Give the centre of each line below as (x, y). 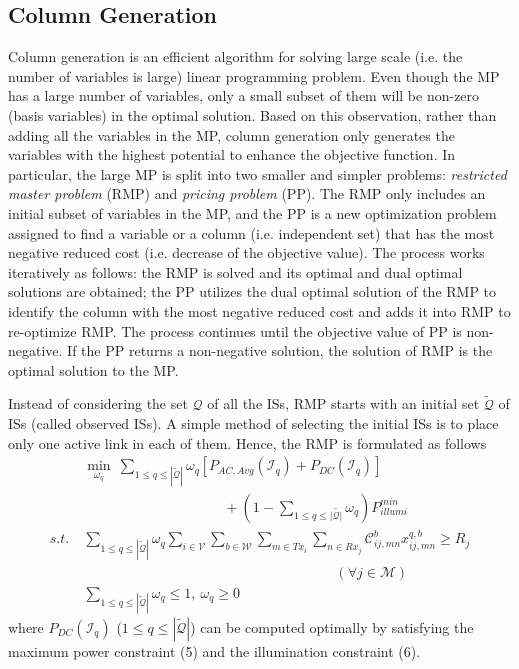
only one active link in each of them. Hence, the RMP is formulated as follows (247, 442)
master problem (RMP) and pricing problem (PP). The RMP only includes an (247, 193)
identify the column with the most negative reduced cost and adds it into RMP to (259, 310)
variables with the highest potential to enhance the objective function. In (232, 154)
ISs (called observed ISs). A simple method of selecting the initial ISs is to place (253, 423)
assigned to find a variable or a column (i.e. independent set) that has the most (251, 232)
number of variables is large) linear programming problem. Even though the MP (254, 75)
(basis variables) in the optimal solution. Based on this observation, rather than (252, 114)
